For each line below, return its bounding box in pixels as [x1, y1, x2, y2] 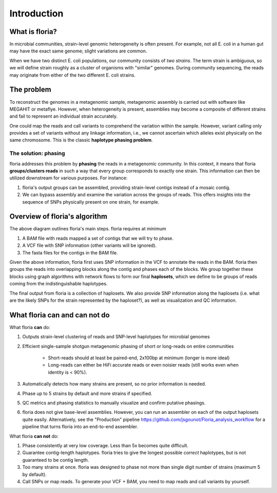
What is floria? [9, 27, 57, 36]
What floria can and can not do [9, 311, 110, 319]
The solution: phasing [9, 150, 65, 157]
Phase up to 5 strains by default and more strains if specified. [22, 390, 152, 396]
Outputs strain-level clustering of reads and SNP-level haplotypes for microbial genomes [22, 334, 210, 340]
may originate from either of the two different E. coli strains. [9, 72, 136, 78]
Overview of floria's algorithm [9, 212, 108, 221]
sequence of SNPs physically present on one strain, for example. [22, 198, 160, 205]
